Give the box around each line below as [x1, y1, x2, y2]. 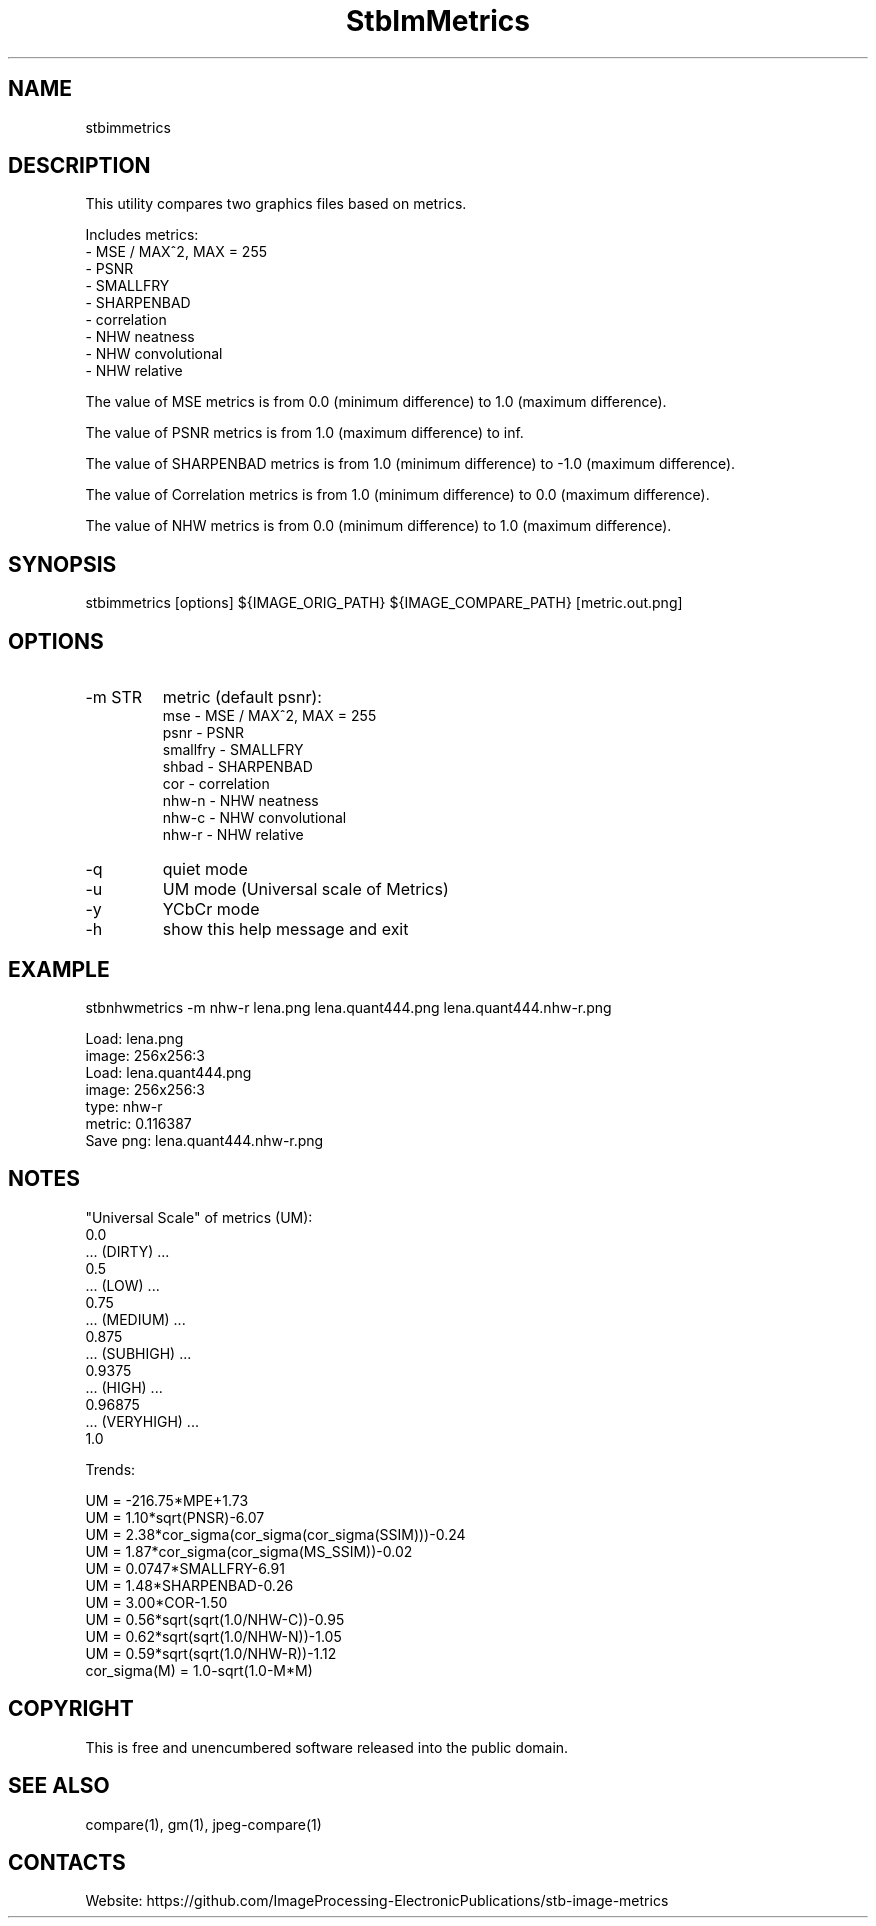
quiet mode [162, 859, 248, 880]
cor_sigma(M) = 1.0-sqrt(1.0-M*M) [85, 1661, 313, 1679]
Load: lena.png [85, 1029, 184, 1047]
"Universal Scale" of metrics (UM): [85, 1208, 313, 1226]
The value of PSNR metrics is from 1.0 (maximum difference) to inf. [85, 424, 524, 442]
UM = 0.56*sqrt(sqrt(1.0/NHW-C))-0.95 [85, 1610, 345, 1628]
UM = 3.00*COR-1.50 [85, 1593, 228, 1611]
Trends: [85, 1460, 136, 1478]
